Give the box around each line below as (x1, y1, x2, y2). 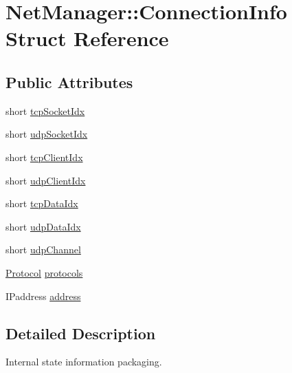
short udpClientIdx (5, 173, 86, 187)
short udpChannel (5, 242, 81, 257)
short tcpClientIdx (5, 149, 83, 164)
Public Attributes (5, 71, 133, 92)
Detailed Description (5, 322, 156, 343)
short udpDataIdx (5, 219, 81, 233)
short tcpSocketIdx (5, 103, 85, 118)
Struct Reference (5, 24, 169, 52)
